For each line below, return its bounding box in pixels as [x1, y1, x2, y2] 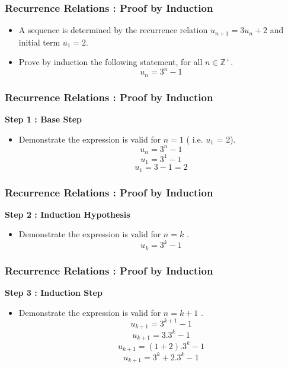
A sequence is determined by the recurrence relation [18, 24, 208, 36]
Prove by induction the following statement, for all [18, 56, 203, 68]
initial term [18, 35, 60, 48]
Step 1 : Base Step [5, 113, 82, 125]
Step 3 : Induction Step [5, 286, 103, 299]
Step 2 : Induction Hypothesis [5, 208, 130, 220]
